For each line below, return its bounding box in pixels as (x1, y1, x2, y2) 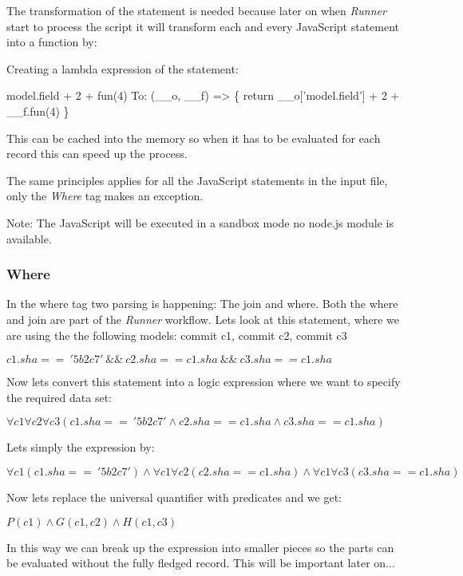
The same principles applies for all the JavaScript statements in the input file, (6, 172, 388, 188)
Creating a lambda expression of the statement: (6, 60, 239, 77)
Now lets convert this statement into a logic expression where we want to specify (6, 373, 401, 390)
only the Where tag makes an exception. (6, 187, 204, 204)
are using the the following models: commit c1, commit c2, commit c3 (6, 326, 347, 343)
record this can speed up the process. (6, 145, 188, 162)
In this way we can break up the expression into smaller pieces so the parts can (6, 539, 394, 555)
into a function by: (6, 34, 97, 50)
